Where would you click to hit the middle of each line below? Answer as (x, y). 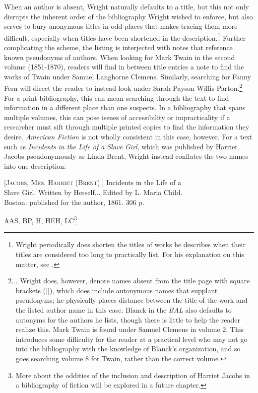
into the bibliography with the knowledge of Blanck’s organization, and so (128, 349)
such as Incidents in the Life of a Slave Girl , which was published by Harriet (121, 146)
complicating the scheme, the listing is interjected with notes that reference (118, 47)
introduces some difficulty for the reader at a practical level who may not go (131, 339)
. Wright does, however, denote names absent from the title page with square (133, 281)
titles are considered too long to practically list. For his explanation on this (130, 254)
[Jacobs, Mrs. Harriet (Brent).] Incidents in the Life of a (93, 182)
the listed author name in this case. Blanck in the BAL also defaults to (124, 310)
